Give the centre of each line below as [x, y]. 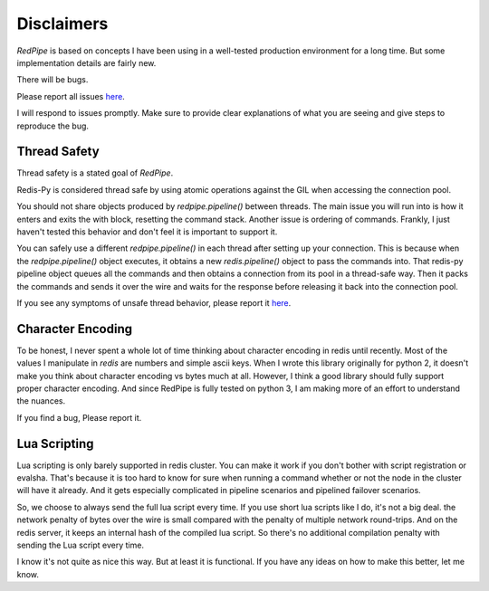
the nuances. [41, 401]
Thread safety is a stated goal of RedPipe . [95, 173]
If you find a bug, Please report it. [79, 417]
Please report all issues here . [71, 96]
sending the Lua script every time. [81, 545]
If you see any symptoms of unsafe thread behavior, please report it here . [154, 302]
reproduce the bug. [53, 126]
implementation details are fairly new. [86, 62]
